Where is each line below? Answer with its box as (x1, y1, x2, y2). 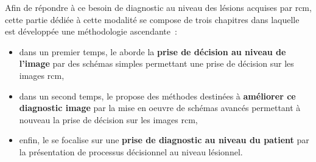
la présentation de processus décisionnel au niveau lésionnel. (19, 145, 243, 158)
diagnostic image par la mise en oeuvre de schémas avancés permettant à (19, 101, 301, 114)
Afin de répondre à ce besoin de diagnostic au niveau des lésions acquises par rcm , (5, 1, 312, 13)
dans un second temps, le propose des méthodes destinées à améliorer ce (19, 89, 296, 102)
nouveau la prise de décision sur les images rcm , (19, 113, 198, 126)
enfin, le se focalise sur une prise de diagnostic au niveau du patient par (19, 133, 309, 146)
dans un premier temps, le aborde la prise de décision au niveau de (19, 45, 286, 58)
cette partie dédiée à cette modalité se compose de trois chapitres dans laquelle (5, 13, 300, 25)
